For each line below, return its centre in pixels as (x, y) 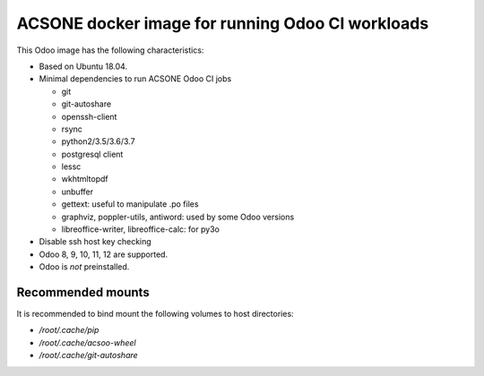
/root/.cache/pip (69, 330)
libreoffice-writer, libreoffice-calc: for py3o (140, 229)
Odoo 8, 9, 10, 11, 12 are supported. (104, 254)
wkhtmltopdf (85, 179)
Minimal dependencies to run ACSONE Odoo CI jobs (135, 79)
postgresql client (92, 154)
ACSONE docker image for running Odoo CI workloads (223, 23)
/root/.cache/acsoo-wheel (87, 342)
